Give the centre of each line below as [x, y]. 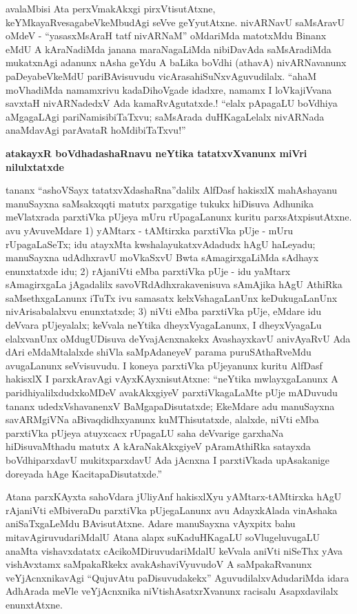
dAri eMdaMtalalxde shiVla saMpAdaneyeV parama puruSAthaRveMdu [159, 352]
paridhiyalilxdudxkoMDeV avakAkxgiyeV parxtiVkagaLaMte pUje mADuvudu [172, 392]
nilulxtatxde [35, 166]
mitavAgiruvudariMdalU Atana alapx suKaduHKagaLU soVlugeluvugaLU [163, 536]
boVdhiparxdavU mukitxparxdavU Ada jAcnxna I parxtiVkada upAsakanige [168, 460]
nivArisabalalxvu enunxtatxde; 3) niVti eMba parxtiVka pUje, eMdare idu [164, 311]
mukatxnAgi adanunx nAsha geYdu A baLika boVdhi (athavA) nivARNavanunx [176, 62]
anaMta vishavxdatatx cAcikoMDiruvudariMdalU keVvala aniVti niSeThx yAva [174, 550]
